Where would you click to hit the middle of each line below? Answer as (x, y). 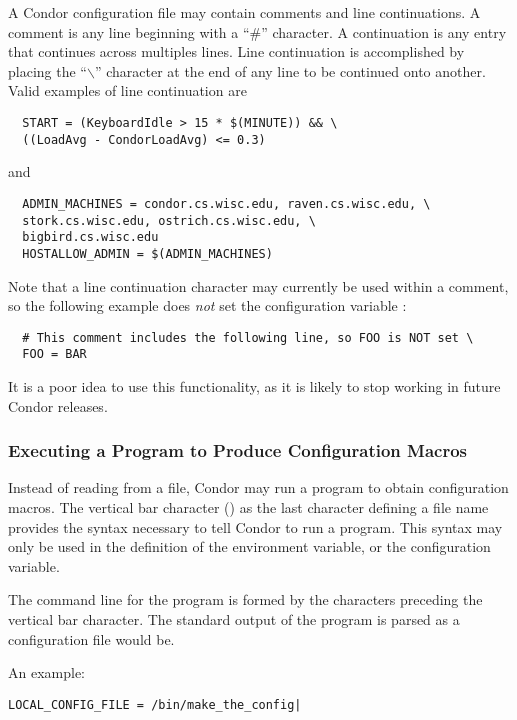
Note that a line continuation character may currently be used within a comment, (258, 285)
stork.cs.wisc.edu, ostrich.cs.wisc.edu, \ (169, 220)
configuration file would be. (91, 638)
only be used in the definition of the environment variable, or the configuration (249, 546)
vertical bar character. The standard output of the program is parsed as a (234, 618)
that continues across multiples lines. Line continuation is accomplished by (236, 51)
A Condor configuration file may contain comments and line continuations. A (244, 12)
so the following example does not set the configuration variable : (207, 305)
